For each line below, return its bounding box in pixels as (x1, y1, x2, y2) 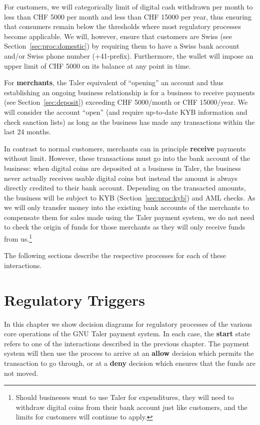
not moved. (4, 367, 38, 378)
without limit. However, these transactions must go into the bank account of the (4, 153, 250, 163)
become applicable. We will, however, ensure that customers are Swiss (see (4, 31, 232, 41)
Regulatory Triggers (4, 289, 145, 310)
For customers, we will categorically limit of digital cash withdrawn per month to (4, 2, 253, 12)
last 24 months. (4, 126, 51, 137)
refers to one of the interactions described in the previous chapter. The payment (4, 338, 249, 348)
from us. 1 (4, 232, 32, 244)
